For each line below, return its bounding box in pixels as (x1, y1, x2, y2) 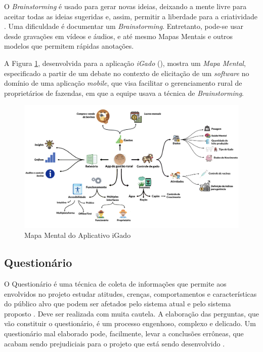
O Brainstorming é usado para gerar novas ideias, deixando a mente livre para (4, 1, 247, 11)
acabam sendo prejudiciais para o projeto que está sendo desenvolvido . (4, 338, 225, 348)
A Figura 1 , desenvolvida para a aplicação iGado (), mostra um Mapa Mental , (4, 57, 246, 68)
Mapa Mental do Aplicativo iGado (24, 230, 131, 240)
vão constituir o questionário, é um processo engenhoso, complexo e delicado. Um (4, 318, 256, 329)
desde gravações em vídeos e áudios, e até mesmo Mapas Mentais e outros (4, 30, 233, 41)
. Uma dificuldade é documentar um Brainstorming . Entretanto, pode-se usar (4, 21, 243, 31)
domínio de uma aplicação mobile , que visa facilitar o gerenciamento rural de (4, 78, 242, 88)
